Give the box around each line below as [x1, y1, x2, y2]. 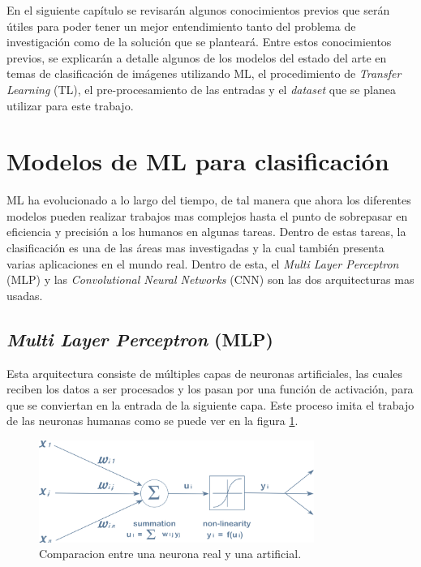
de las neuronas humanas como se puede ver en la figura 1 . [6, 412, 299, 429]
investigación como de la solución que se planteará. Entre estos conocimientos [6, 33, 392, 50]
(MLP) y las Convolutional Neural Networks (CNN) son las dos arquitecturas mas [6, 271, 415, 288]
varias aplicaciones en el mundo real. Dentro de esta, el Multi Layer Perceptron [6, 255, 399, 272]
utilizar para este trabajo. [6, 97, 134, 114]
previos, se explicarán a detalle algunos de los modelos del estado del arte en [6, 49, 387, 66]
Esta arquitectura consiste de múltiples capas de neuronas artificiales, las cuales [6, 364, 402, 381]
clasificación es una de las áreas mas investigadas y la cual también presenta [6, 239, 384, 256]
